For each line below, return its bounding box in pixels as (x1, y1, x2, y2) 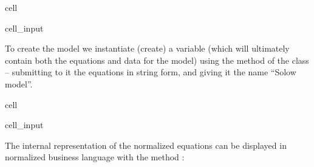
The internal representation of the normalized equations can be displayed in (5, 138, 287, 151)
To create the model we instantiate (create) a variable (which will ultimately (5, 42, 290, 55)
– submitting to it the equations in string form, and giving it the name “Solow (5, 66, 296, 78)
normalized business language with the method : (5, 151, 185, 163)
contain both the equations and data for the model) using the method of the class (5, 53, 309, 66)
